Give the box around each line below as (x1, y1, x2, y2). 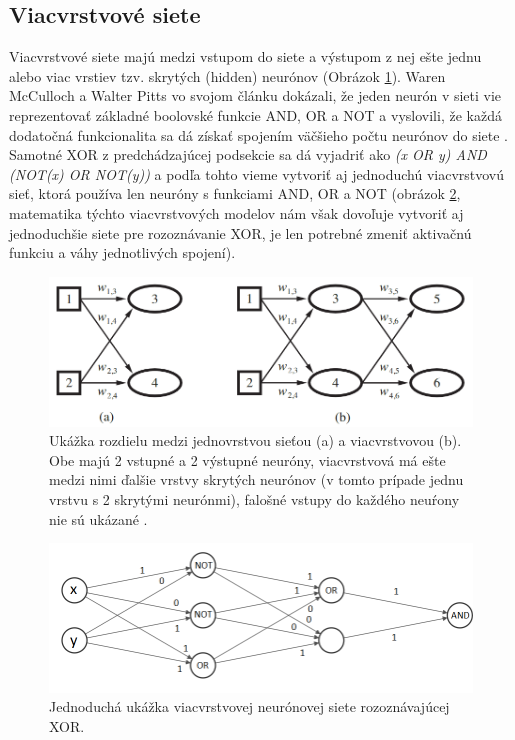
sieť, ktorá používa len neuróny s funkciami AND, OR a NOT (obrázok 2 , (9, 183, 461, 204)
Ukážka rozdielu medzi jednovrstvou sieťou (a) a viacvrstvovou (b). (49, 430, 462, 451)
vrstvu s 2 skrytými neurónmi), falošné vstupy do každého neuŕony (49, 489, 460, 510)
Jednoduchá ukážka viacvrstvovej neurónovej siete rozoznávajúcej (49, 696, 450, 717)
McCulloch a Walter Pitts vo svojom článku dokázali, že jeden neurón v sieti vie (9, 85, 502, 106)
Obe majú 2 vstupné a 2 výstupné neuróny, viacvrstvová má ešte (49, 449, 446, 470)
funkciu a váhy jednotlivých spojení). (9, 242, 236, 263)
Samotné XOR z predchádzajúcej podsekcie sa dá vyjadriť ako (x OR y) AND (9, 144, 487, 165)
